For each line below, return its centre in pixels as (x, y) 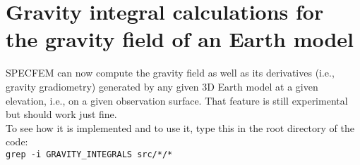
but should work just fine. (61, 114)
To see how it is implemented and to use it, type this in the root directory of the (180, 127)
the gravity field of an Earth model (180, 39)
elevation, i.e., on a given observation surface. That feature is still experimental (177, 100)
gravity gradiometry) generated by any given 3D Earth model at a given (162, 86)
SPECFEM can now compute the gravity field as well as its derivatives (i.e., (170, 73)
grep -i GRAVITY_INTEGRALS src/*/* (89, 154)
